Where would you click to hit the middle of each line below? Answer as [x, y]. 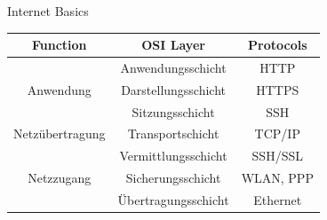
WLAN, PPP [277, 178]
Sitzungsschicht [173, 111]
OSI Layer [173, 45]
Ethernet [278, 200]
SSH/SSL [277, 156]
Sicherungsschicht [173, 178]
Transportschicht [173, 134]
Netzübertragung [60, 134]
